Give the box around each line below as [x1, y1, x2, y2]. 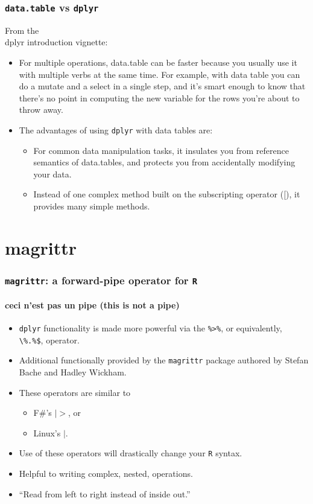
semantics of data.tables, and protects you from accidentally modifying [33, 156, 296, 168]
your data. [33, 167, 72, 180]
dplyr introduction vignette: [5, 36, 108, 48]
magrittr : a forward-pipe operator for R [5, 272, 198, 287]
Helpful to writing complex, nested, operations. [19, 467, 193, 480]
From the [5, 24, 39, 36]
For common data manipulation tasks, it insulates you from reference [33, 144, 289, 156]
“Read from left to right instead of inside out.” [19, 487, 191, 500]
